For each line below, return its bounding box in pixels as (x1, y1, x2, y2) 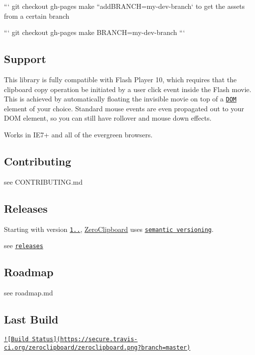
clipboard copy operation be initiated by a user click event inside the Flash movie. (4, 84, 252, 94)
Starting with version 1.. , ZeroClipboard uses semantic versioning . (4, 224, 214, 234)
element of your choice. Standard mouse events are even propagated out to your (4, 103, 244, 113)
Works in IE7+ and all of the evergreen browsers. (4, 129, 153, 140)
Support (4, 51, 46, 66)
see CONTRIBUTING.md (4, 176, 83, 187)
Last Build (4, 312, 58, 327)
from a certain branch (4, 10, 70, 21)
